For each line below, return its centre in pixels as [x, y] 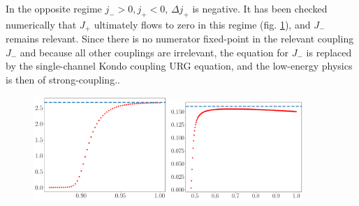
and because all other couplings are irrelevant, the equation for [154, 52]
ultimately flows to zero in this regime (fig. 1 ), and [202, 24]
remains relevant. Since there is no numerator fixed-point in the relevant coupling [180, 39]
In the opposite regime [54, 8]
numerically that [41, 24]
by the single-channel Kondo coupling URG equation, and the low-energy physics [179, 66]
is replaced [329, 52]
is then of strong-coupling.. [63, 80]
